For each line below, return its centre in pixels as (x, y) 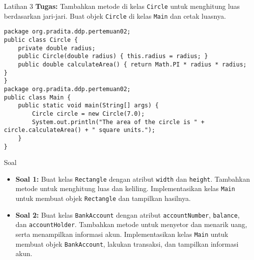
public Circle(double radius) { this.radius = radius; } (113, 56)
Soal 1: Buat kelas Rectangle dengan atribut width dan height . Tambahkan (133, 179)
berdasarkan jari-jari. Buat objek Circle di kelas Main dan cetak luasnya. (115, 16)
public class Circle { (41, 40)
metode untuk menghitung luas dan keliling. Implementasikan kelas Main (125, 188)
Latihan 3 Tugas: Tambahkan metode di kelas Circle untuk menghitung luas (122, 6)
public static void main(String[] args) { (88, 106)
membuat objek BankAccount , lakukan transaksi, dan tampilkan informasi (127, 244)
